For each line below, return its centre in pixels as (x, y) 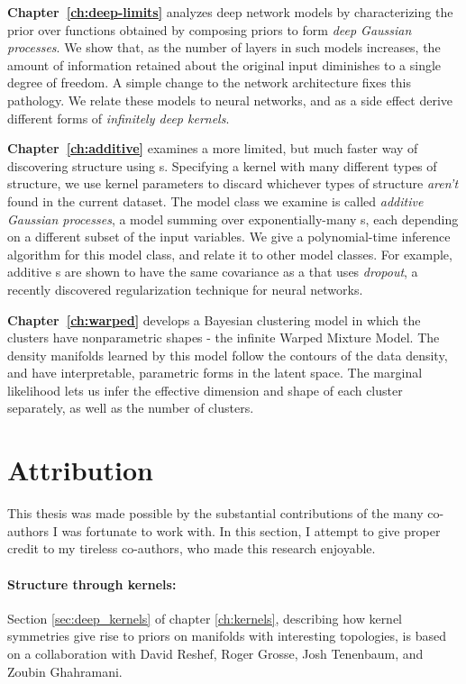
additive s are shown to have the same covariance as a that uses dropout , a (213, 272)
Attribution (80, 470)
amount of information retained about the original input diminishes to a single (224, 64)
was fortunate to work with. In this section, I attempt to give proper (251, 530)
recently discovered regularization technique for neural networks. (185, 289)
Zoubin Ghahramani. (65, 671)
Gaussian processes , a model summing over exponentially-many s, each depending (233, 219)
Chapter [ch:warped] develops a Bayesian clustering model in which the (214, 319)
